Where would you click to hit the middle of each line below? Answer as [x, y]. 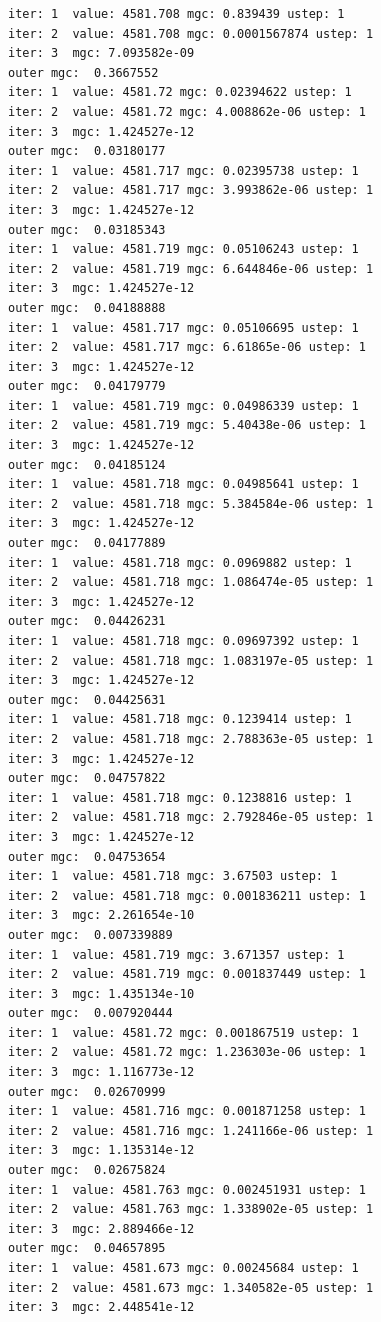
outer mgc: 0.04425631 [87, 699]
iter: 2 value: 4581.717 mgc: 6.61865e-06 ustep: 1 [187, 347]
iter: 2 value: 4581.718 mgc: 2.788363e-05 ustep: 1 [191, 738]
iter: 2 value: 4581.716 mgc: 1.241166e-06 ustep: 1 [191, 1130]
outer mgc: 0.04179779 [87, 386]
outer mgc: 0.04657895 [87, 1248]
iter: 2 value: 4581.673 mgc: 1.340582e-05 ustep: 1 [191, 1287]
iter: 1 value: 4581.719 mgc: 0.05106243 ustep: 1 [183, 249]
